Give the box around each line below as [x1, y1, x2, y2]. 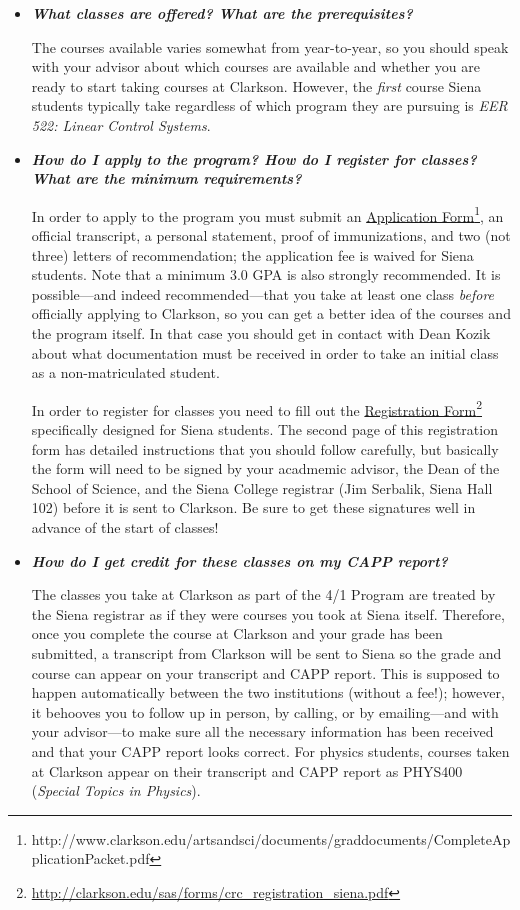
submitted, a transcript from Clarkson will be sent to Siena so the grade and [31, 642, 502, 663]
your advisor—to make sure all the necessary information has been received [31, 721, 494, 742]
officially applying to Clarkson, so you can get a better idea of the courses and [31, 303, 511, 324]
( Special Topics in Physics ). [31, 780, 201, 801]
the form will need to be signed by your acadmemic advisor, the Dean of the [31, 458, 500, 479]
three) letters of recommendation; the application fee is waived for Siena [31, 244, 474, 265]
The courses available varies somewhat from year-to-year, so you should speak [31, 36, 509, 57]
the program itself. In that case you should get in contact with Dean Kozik [31, 322, 491, 343]
